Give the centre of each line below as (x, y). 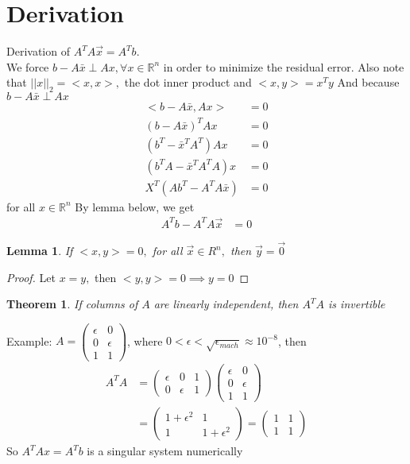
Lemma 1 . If (40, 251)
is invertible (357, 304)
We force (28, 66)
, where (145, 340)
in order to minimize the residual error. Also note (284, 66)
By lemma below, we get (135, 206)
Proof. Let (31, 277)
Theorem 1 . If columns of (72, 304)
